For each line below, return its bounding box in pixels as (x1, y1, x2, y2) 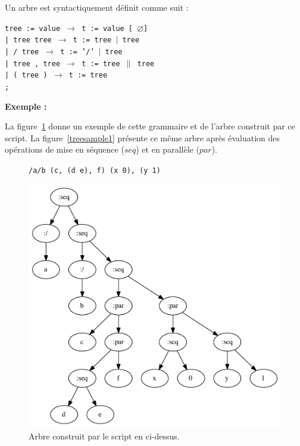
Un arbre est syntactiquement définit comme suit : (5, 1, 189, 13)
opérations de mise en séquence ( (5, 143, 124, 156)
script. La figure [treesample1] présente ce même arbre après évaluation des (5, 131, 280, 144)
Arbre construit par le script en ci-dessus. (29, 429, 180, 442)
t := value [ (82, 24, 133, 33)
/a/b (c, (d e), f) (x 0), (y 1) (29, 166, 161, 175)
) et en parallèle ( (136, 143, 199, 156)
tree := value (5, 24, 61, 33)
